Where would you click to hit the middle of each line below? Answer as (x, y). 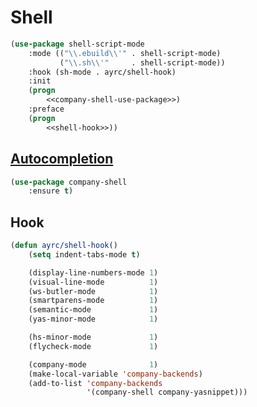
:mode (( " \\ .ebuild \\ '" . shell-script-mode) (125, 53)
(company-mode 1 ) (93, 364)
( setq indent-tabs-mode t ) (84, 254)
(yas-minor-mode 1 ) (93, 319)
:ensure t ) (51, 191)
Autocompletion (62, 159)
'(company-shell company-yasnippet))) (167, 392)
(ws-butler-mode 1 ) (93, 291)
